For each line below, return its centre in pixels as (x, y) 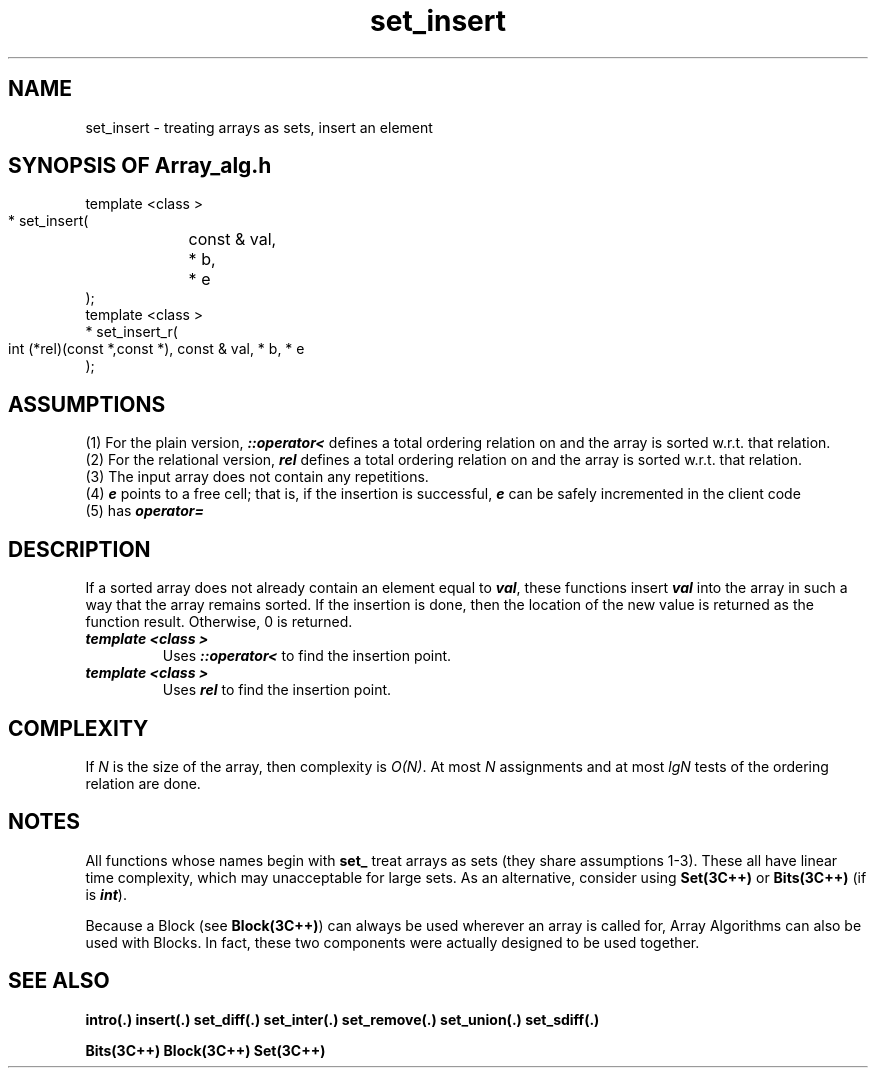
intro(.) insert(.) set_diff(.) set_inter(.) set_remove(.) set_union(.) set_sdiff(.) (342, 1019)
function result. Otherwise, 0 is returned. (219, 622)
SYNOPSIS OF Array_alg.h (140, 166)
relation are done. (143, 783)
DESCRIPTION (79, 549)
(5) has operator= (145, 511)
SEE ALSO (59, 981)
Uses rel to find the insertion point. (277, 690)
